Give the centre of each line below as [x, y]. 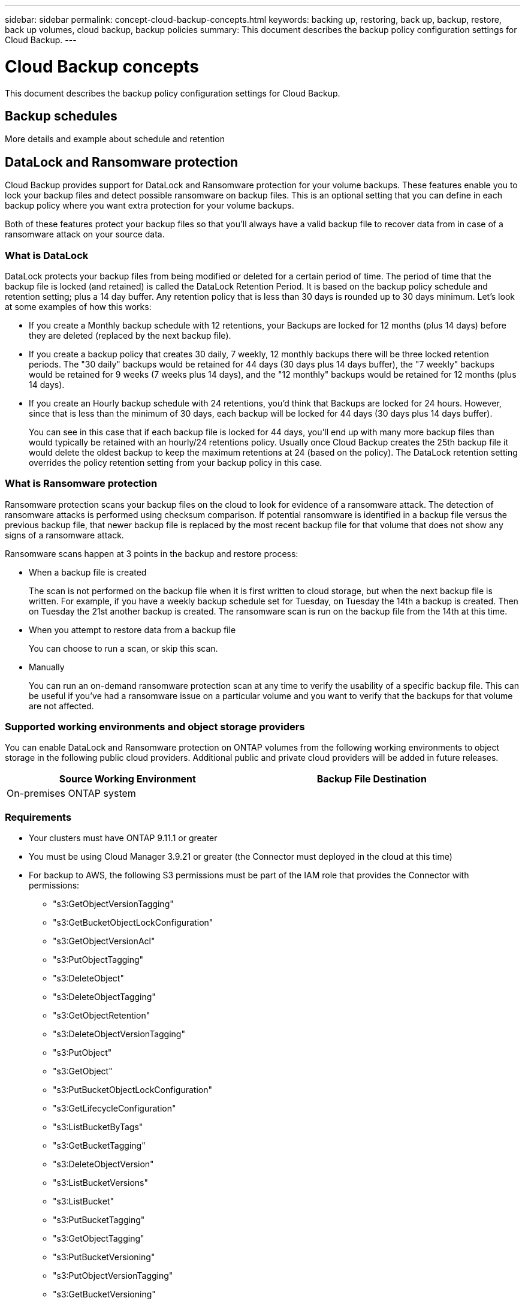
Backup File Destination [372, 779]
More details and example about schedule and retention [115, 139]
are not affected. [61, 706]
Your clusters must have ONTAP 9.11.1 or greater [123, 838]
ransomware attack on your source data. [85, 234]
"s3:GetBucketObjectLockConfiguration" [133, 923]
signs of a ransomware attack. [64, 535]
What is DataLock [47, 255]
